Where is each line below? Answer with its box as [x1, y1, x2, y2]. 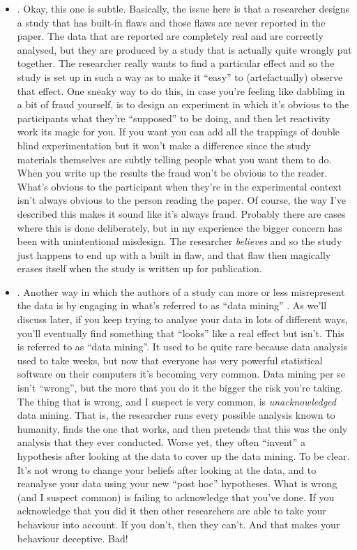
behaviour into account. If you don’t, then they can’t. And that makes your [17, 516, 340, 531]
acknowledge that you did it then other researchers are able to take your [17, 503, 326, 518]
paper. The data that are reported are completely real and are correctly [17, 29, 324, 43]
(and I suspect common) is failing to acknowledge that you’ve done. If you [17, 489, 335, 504]
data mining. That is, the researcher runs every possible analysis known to [17, 408, 335, 422]
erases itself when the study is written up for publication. [17, 261, 262, 276]
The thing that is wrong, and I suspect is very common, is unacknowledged [17, 394, 336, 408]
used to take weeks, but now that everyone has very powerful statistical [17, 352, 323, 367]
